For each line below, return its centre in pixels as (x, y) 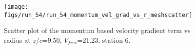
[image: (16, 7)
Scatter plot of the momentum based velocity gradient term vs (97, 30)
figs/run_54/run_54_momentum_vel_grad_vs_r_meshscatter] (98, 15)
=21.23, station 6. (104, 40)
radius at (17, 40)
